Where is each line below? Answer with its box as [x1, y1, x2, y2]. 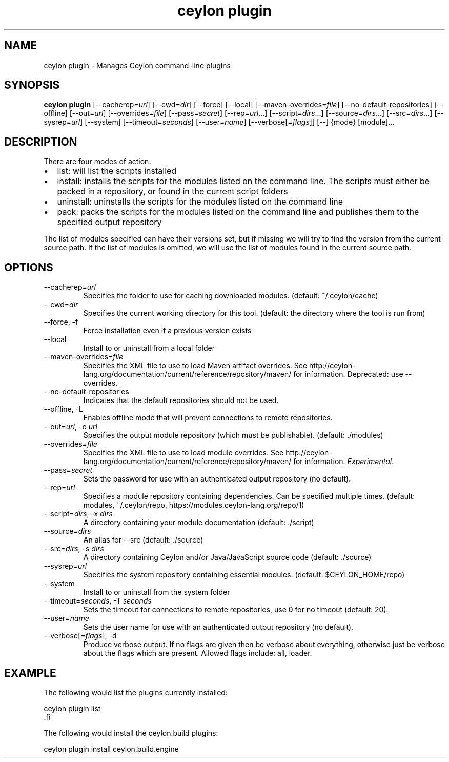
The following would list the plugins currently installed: [44, 688, 228, 697]
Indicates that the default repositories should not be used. [83, 396, 279, 405]
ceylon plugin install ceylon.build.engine [44, 744, 179, 753]
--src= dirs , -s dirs [44, 544, 104, 553]
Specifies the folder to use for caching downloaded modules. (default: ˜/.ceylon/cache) [83, 291, 378, 300]
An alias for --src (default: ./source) [83, 535, 203, 545]
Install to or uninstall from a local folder [83, 344, 215, 353]
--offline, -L [44, 405, 84, 414]
